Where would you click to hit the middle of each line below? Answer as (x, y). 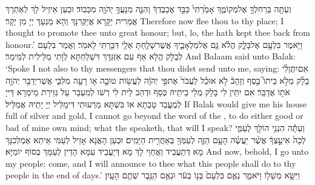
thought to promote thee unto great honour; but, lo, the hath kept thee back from (158, 32)
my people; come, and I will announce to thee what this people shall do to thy (151, 163)
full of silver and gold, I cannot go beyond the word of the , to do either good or (154, 116)
